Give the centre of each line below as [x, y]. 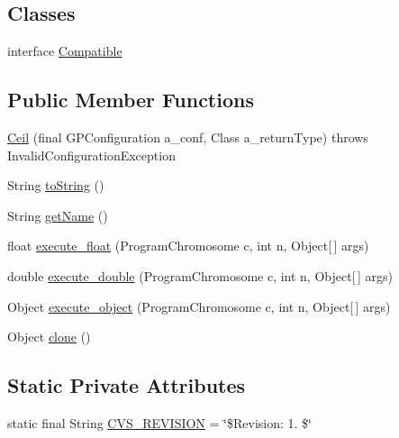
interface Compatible [65, 51]
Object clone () [49, 337]
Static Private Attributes [127, 385]
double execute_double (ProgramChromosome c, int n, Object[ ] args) [200, 275]
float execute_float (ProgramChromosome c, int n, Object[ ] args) [188, 246]
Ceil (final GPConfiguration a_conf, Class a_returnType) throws [188, 137]
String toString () [56, 185]
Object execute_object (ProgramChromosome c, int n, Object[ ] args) [199, 306]
